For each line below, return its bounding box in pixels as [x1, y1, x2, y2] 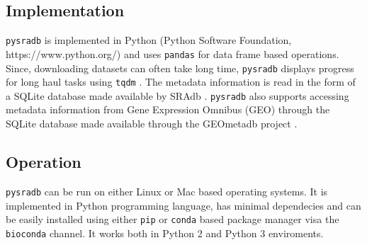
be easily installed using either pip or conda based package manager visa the [6, 212, 339, 227]
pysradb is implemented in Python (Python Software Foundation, [6, 33, 292, 47]
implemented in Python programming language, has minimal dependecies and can [6, 198, 361, 212]
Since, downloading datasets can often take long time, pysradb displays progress [6, 60, 354, 75]
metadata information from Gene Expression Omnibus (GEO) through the [6, 102, 330, 117]
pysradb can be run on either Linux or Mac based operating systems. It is [6, 183, 328, 198]
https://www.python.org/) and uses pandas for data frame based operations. [6, 46, 339, 61]
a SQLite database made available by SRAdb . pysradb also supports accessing [6, 88, 349, 103]
